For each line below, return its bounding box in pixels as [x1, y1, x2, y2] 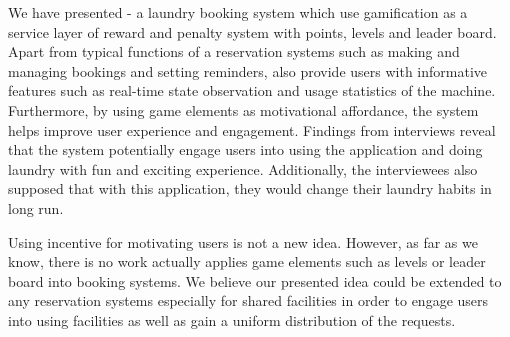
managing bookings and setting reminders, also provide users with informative [8, 60, 488, 81]
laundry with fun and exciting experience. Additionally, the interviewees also [8, 158, 478, 179]
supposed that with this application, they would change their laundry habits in [8, 178, 492, 199]
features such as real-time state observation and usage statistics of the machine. [8, 80, 496, 101]
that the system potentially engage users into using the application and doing [8, 139, 483, 160]
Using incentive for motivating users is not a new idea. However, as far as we [8, 231, 478, 252]
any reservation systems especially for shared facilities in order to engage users [8, 290, 489, 311]
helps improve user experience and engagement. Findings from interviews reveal [8, 119, 496, 140]
